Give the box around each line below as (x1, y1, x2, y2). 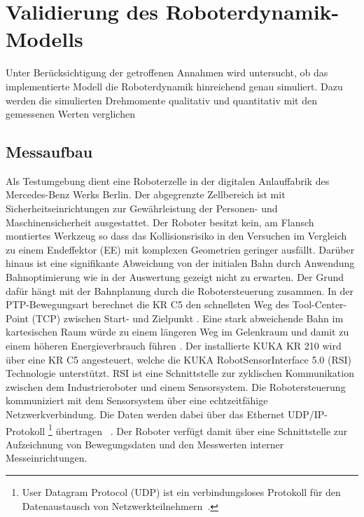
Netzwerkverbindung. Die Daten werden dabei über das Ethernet (6, 406, 285, 421)
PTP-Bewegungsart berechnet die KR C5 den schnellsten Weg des (6, 297, 290, 312)
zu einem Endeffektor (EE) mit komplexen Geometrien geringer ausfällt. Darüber (6, 242, 355, 256)
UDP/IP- (287, 406, 328, 421)
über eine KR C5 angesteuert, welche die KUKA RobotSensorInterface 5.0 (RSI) (6, 352, 351, 366)
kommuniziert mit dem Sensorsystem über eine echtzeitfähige (6, 393, 268, 408)
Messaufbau (6, 141, 93, 163)
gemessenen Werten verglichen (6, 106, 135, 121)
